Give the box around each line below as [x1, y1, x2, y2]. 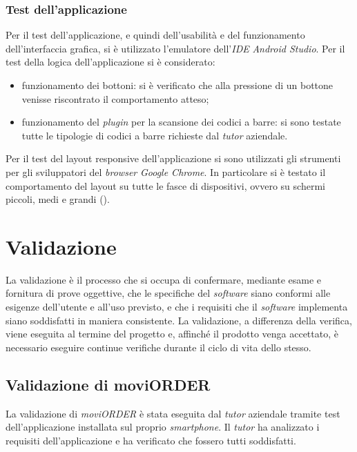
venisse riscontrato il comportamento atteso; [21, 91, 209, 106]
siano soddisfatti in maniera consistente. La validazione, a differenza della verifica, [6, 313, 352, 327]
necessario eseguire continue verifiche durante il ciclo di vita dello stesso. [6, 340, 311, 354]
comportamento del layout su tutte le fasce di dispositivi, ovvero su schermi [6, 178, 325, 193]
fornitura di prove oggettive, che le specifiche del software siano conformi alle [6, 286, 331, 300]
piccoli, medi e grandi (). [6, 192, 110, 206]
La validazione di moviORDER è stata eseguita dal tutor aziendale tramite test [6, 406, 340, 420]
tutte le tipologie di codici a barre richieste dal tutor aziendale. [21, 128, 288, 142]
